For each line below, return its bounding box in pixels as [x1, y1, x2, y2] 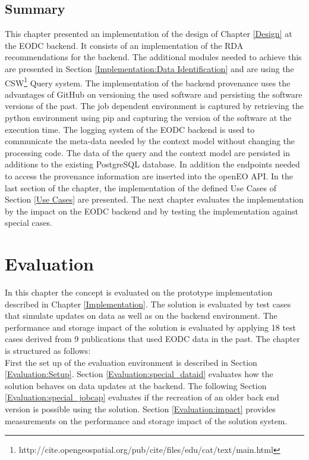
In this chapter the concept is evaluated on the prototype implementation [5, 286, 273, 299]
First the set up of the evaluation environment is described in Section [5, 356, 257, 368]
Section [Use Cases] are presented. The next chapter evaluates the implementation [5, 193, 304, 206]
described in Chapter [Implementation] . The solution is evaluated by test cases [5, 297, 291, 310]
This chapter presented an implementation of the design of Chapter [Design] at [5, 27, 292, 40]
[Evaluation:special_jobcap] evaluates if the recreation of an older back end [5, 391, 279, 403]
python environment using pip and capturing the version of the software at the [5, 111, 292, 124]
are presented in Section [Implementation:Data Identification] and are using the [5, 62, 294, 74]
